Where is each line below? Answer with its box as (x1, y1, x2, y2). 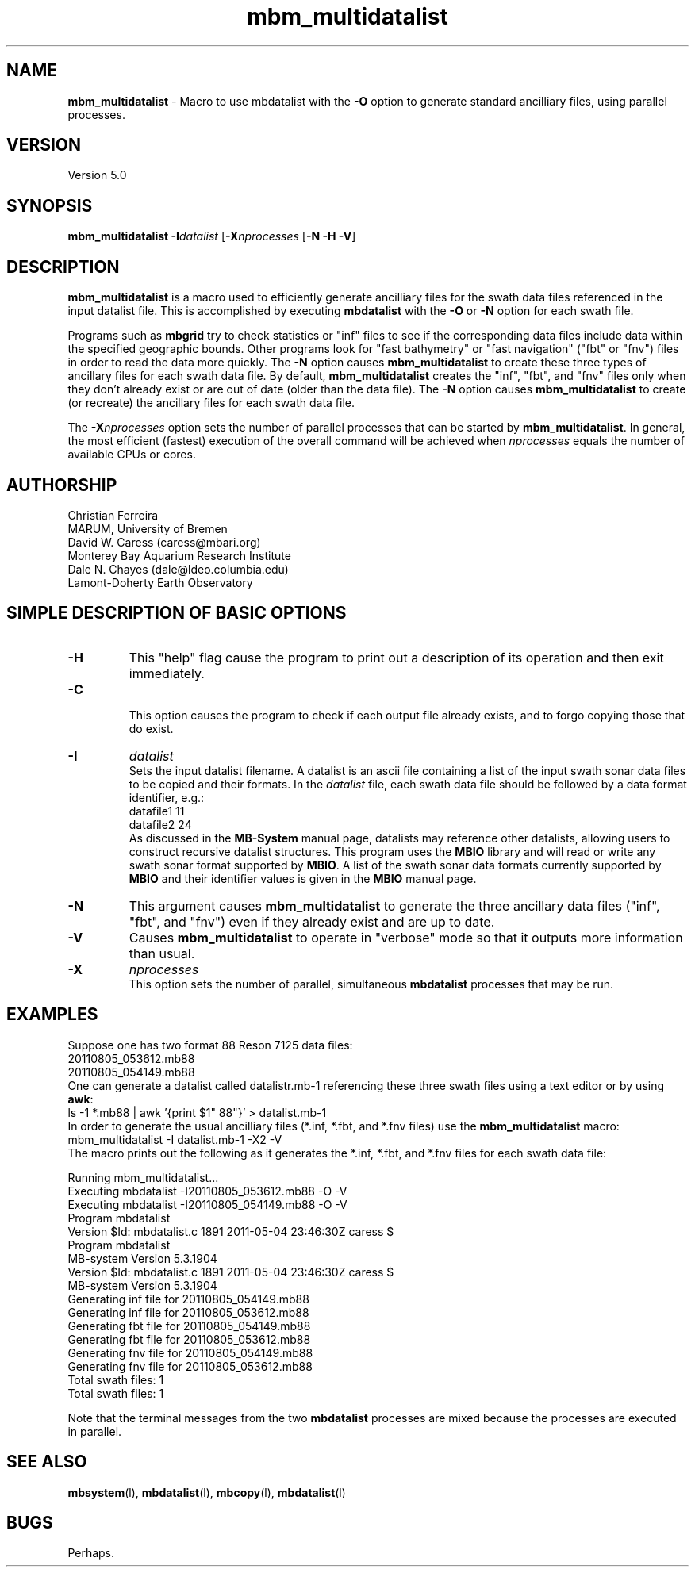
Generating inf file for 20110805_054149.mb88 (67, 1291, 309, 1306)
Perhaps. (67, 1546, 115, 1560)
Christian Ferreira (67, 508, 159, 522)
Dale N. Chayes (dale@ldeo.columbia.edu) (67, 562, 289, 576)
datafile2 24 (129, 817, 192, 831)
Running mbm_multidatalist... (67, 1170, 219, 1184)
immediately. (129, 665, 205, 681)
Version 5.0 (67, 168, 127, 182)
